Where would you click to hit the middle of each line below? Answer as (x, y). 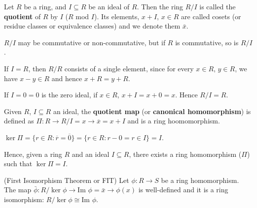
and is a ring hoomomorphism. (174, 121)
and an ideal (91, 154)
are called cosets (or (211, 16)
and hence (67, 78)
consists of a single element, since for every (129, 68)
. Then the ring (160, 6)
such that (18, 163)
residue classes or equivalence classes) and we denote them (92, 26)
